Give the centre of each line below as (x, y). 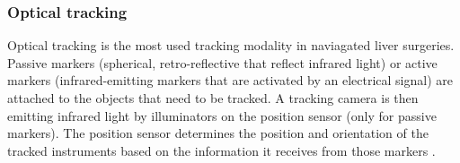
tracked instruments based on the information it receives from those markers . (221, 150)
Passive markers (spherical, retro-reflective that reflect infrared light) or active (222, 62)
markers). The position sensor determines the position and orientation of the (218, 133)
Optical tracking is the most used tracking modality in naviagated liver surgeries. (231, 45)
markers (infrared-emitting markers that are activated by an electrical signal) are (230, 80)
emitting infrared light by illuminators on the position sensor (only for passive (222, 115)
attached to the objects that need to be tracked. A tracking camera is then (213, 98)
